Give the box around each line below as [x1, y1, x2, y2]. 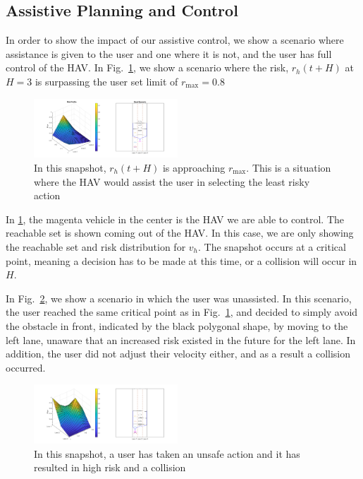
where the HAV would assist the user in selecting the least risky [34, 174, 310, 189]
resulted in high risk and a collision [34, 460, 186, 475]
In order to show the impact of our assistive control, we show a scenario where [6, 32, 344, 47]
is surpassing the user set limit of [35, 73, 178, 88]
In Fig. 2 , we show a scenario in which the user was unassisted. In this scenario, [6, 290, 352, 305]
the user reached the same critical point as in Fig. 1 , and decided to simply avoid [6, 304, 358, 319]
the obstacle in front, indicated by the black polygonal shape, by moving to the [6, 318, 348, 333]
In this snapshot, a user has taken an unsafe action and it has [34, 446, 300, 461]
